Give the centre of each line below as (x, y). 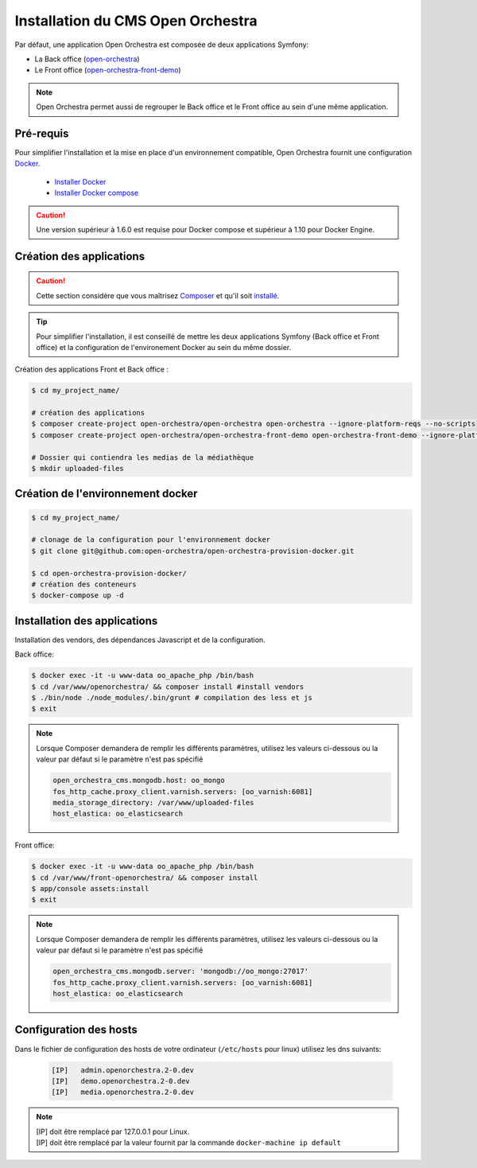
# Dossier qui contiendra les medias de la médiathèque (143, 457)
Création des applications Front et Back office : (91, 369)
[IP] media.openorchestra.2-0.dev (123, 1092)
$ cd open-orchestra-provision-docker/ (109, 573)
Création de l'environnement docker (106, 494)
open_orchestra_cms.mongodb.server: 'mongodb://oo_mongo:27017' (181, 971)
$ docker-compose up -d (78, 596)
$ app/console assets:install (90, 889)
